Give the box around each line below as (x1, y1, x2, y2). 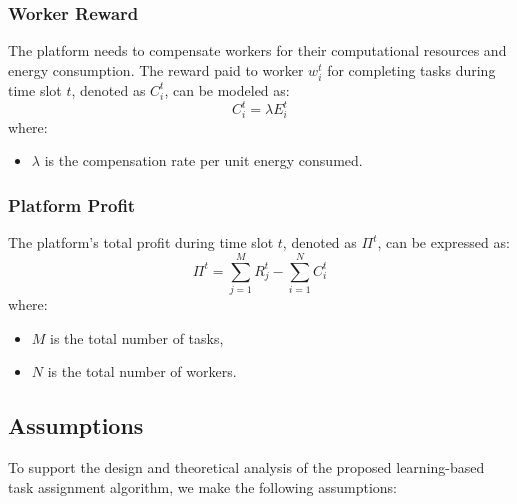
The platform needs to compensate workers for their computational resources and (8, 40, 507, 61)
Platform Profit (8, 192, 136, 217)
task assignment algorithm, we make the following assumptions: (8, 476, 397, 497)
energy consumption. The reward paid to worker (8, 59, 304, 80)
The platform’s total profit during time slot (8, 232, 274, 253)
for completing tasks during (327, 59, 496, 80)
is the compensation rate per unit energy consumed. (44, 150, 363, 171)
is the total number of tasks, (50, 327, 224, 348)
